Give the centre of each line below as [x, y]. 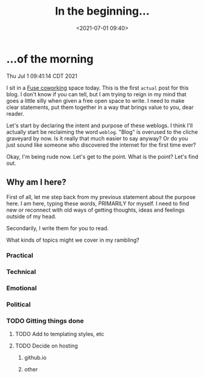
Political [19, 304]
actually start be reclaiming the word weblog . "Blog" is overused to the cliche [102, 131]
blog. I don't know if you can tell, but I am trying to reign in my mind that [97, 94]
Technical [21, 272]
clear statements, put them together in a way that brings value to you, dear [100, 107]
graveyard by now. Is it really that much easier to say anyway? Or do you [97, 138]
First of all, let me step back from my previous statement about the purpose [101, 197]
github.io [35, 358]
